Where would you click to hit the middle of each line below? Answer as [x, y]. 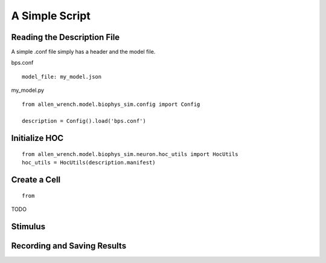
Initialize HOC [37, 138]
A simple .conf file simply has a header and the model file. [83, 52]
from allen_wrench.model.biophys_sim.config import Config [111, 104]
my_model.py [28, 90]
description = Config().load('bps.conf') [84, 121]
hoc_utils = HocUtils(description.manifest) [89, 163]
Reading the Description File [66, 37]
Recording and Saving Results [69, 246]
